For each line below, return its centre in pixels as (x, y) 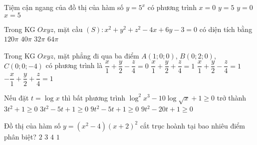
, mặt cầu (68, 29)
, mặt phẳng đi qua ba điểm (96, 55)
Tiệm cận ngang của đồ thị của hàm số (64, 7)
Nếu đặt (16, 97)
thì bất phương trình (94, 97)
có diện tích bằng (226, 29)
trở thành (232, 97)
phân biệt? (20, 136)
